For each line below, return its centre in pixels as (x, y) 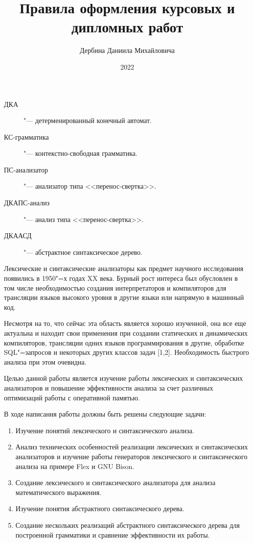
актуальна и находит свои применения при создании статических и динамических (126, 333)
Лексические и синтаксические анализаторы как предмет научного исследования (124, 268)
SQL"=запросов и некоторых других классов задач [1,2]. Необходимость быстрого (126, 352)
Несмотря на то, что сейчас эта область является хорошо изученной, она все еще (125, 323)
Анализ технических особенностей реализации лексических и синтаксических (132, 447)
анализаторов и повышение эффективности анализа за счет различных (109, 387)
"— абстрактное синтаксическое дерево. (83, 252)
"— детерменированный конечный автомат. (88, 120)
